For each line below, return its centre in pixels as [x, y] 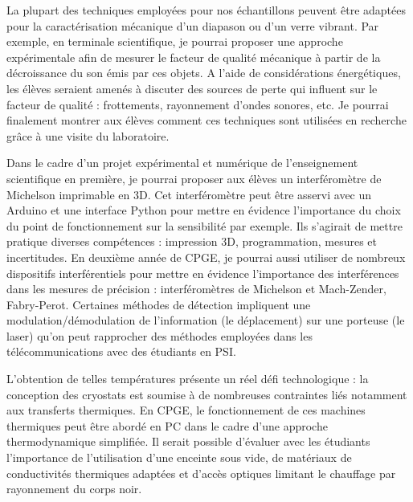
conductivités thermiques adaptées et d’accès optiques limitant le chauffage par [201, 473]
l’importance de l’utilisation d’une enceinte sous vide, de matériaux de [179, 457]
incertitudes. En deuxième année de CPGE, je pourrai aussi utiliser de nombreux [206, 257]
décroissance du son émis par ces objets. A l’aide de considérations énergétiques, [204, 73]
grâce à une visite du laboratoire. [88, 135]
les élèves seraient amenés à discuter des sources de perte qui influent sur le [192, 88]
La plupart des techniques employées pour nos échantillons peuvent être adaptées [206, 10]
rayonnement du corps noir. [74, 489]
